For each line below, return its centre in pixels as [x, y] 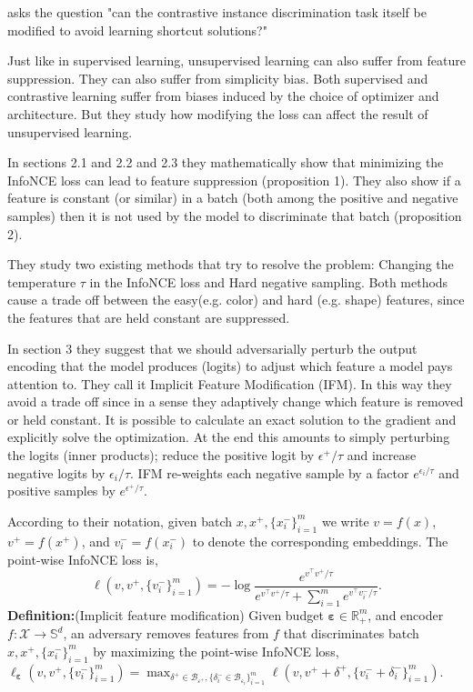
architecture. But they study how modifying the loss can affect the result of [218, 113]
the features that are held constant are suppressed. [149, 317]
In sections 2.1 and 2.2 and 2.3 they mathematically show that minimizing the [226, 162]
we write [345, 521]
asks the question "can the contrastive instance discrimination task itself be [217, 12]
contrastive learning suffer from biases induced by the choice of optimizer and [223, 96]
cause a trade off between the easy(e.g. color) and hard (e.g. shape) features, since [236, 300]
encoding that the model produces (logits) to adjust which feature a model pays [230, 366]
